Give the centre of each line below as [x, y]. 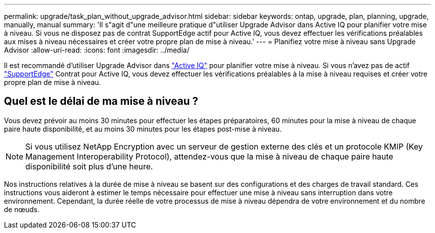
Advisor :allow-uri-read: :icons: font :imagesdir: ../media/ [97, 50]
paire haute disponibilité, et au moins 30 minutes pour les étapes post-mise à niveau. [143, 129]
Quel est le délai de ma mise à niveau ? [101, 101]
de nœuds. [22, 209]
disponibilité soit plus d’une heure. [89, 166]
